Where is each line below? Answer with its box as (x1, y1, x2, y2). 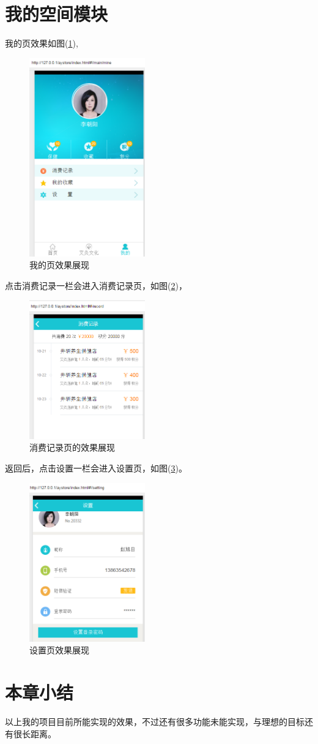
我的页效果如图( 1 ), (5, 37, 78, 50)
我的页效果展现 (29, 258, 89, 271)
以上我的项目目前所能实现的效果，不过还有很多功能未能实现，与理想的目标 (5, 715, 305, 727)
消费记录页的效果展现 (29, 441, 115, 454)
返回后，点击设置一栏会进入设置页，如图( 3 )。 (5, 462, 187, 475)
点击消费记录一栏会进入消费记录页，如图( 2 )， (5, 279, 187, 291)
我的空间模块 (5, 1, 108, 26)
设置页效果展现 (29, 644, 89, 656)
